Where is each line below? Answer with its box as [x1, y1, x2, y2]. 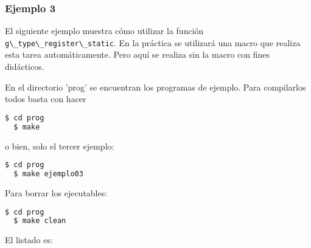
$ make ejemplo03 [13, 170, 83, 179]
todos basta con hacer [5, 92, 86, 105]
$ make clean [13, 216, 66, 226]
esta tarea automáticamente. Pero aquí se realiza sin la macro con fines [5, 48, 270, 61]
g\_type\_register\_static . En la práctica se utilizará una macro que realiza [5, 36, 301, 49]
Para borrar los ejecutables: [5, 186, 108, 199]
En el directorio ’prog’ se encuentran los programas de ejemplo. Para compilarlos [5, 80, 306, 93]
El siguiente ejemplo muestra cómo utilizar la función [5, 24, 204, 37]
